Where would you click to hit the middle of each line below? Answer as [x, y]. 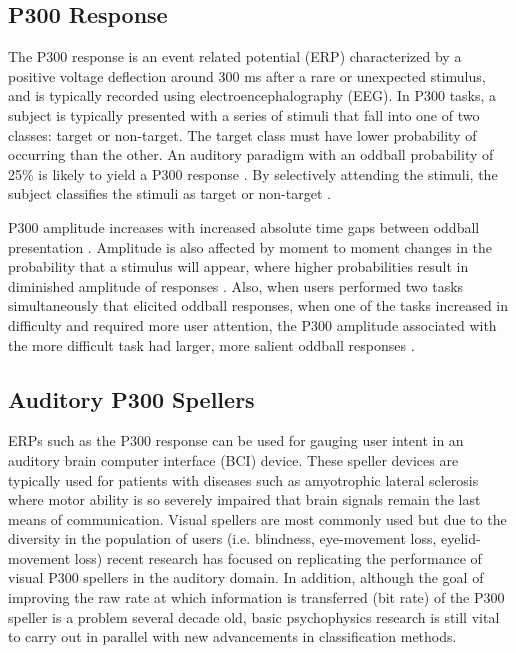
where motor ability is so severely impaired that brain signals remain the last [244, 499]
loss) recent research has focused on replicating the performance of [278, 557]
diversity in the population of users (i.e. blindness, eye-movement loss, [222, 538]
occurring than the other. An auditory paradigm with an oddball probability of [251, 154]
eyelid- [461, 538]
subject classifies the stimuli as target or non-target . [169, 193]
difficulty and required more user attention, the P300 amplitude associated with [252, 324]
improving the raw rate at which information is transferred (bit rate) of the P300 [256, 597]
